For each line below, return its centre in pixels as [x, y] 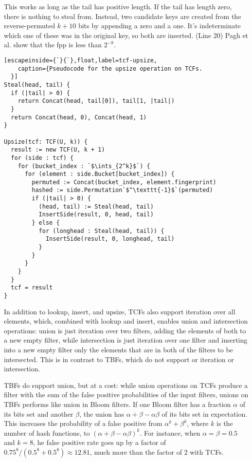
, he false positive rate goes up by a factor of [100, 442]
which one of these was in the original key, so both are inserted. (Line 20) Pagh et [126, 35]
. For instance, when [170, 433]
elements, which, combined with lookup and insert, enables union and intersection [126, 321]
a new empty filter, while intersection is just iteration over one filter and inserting [126, 340]
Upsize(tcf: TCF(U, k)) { [46, 142]
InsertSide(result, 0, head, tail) [96, 215]
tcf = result [32, 288]
